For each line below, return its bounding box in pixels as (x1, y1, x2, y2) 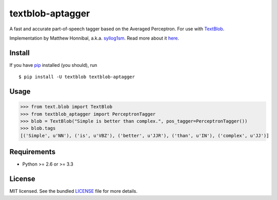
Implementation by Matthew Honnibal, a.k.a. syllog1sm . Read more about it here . (9, 35, 180, 41)
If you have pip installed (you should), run (9, 62, 97, 68)
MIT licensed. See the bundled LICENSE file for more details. (9, 188, 138, 194)
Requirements (9, 148, 56, 156)
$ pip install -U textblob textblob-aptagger (18, 74, 135, 80)
